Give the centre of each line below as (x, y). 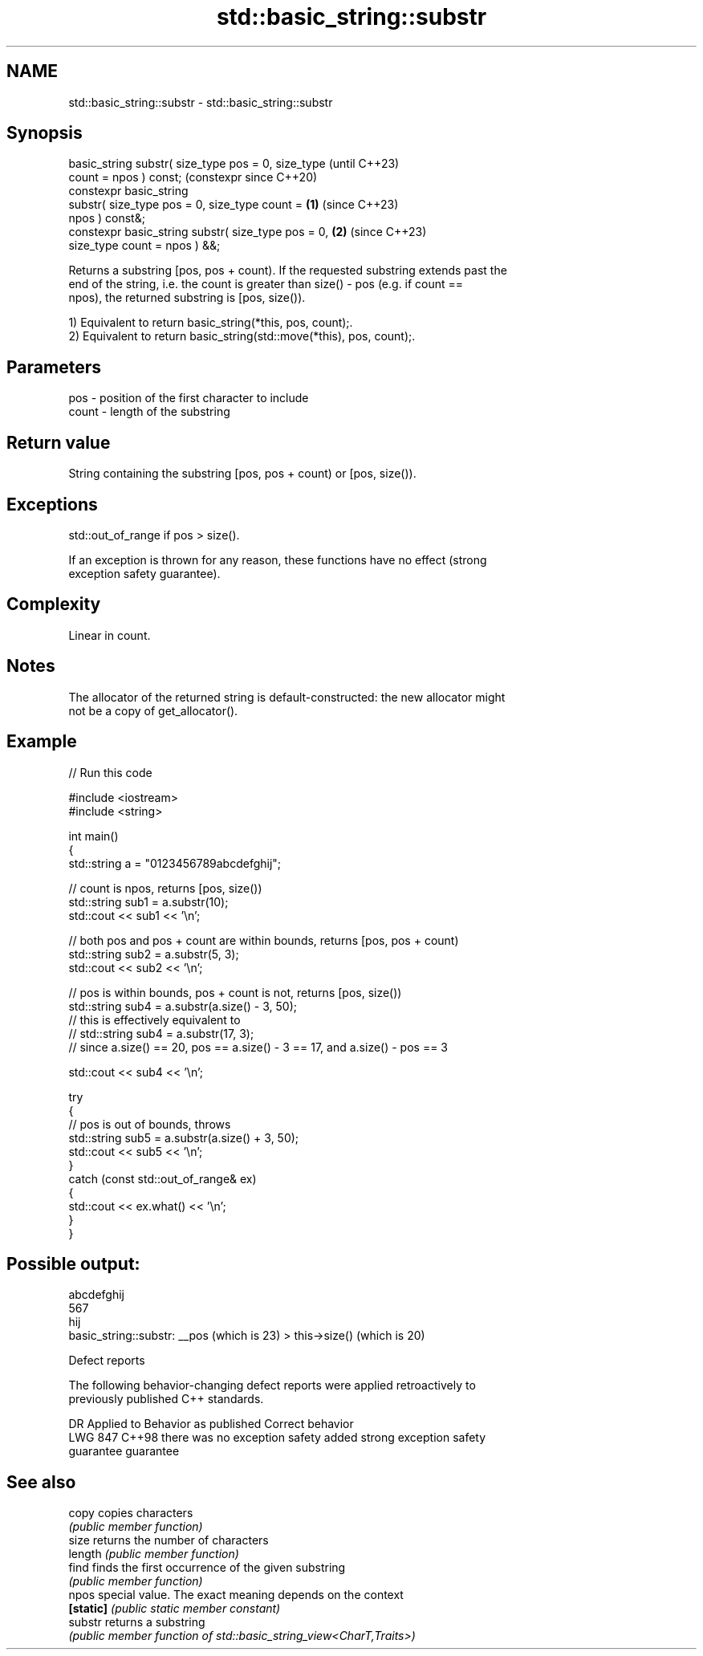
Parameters (54, 367)
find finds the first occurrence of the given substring (207, 1568)
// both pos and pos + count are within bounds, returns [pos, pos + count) (264, 940)
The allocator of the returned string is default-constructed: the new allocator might (287, 697)
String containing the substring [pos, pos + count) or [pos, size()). (242, 474)
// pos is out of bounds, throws (150, 1124)
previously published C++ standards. (166, 1399)
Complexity (54, 604)
